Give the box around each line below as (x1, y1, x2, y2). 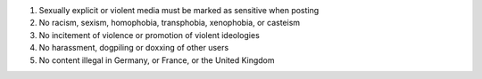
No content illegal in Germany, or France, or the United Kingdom (38, 54, 276, 66)
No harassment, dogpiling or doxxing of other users (38, 43, 229, 53)
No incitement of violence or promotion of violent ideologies (38, 29, 261, 40)
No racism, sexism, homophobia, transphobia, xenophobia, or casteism (38, 18, 301, 28)
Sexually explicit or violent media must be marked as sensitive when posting (38, 5, 320, 15)
